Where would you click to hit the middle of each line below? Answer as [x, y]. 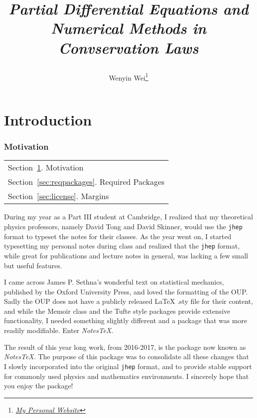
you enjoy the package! [39, 386]
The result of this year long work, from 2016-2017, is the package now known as [125, 347]
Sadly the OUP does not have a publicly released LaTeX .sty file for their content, [128, 301]
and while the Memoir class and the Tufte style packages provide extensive [117, 311]
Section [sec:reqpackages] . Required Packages [86, 182]
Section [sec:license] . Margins [59, 196]
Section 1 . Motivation [46, 167]
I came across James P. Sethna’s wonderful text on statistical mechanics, [114, 282]
